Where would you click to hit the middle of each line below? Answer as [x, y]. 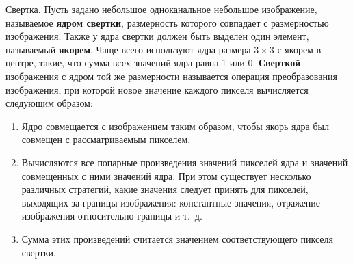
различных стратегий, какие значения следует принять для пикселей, [165, 189]
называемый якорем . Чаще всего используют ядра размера [128, 49]
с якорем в [299, 49]
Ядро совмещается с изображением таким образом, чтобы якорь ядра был [175, 126]
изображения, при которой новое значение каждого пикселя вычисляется [157, 89]
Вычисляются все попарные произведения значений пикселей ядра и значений [185, 162]
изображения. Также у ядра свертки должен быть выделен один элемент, [157, 36]
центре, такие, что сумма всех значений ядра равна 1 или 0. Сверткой [153, 63]
